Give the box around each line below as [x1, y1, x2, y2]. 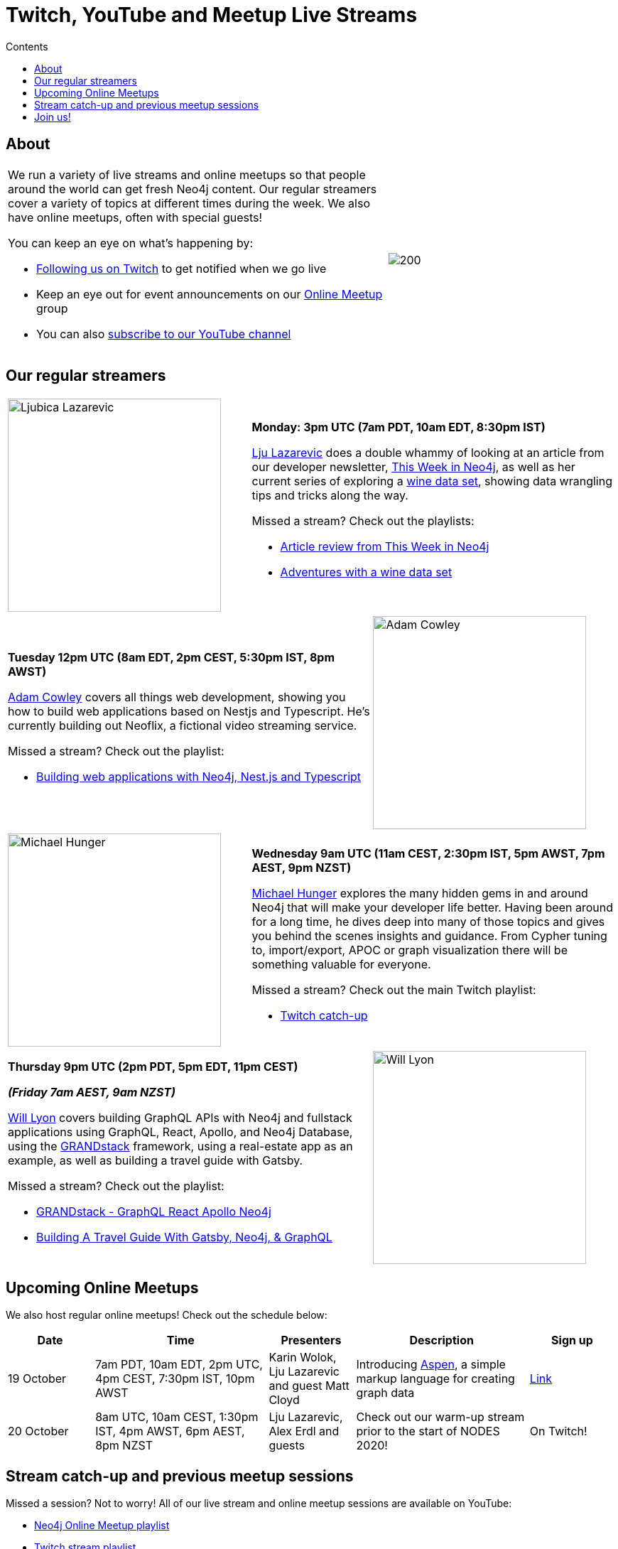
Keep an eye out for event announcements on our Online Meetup [36, 286, 383, 301]
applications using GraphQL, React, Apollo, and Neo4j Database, [8, 1125, 353, 1140]
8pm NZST [95, 1438, 153, 1453]
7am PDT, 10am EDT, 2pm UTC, [95, 1357, 263, 1372]
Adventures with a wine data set [280, 565, 452, 580]
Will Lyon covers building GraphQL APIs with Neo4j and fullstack [8, 1111, 352, 1126]
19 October [8, 1371, 67, 1386]
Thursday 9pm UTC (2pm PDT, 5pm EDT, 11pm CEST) [8, 1059, 298, 1074]
